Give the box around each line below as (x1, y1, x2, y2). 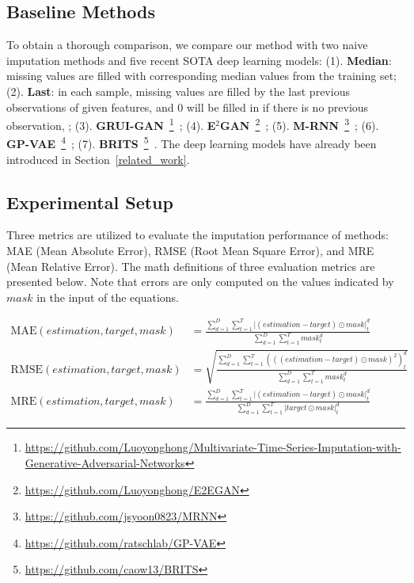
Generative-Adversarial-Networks (25, 455, 185, 471)
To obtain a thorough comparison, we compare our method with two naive (6, 36, 368, 53)
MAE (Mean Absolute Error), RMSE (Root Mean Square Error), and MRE (6, 242, 374, 259)
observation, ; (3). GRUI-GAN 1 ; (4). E (6, 115, 216, 133)
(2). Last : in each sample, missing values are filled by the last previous (6, 82, 350, 99)
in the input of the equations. (36, 288, 180, 305)
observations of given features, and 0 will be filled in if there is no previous (6, 98, 369, 115)
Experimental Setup (6, 189, 173, 214)
